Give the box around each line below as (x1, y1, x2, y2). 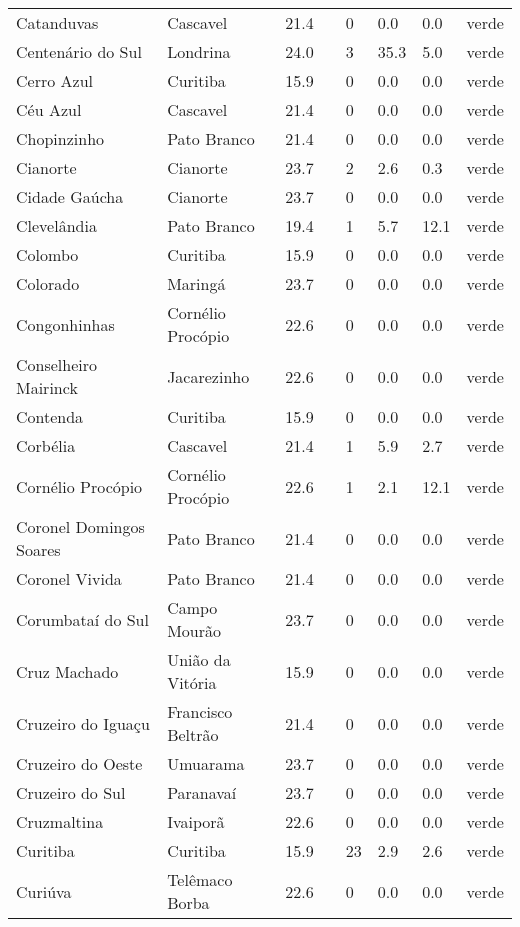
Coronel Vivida (16, 567, 122, 590)
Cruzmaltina (16, 810, 104, 833)
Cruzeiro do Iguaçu (16, 711, 150, 735)
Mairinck (16, 376, 78, 399)
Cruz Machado (16, 659, 119, 683)
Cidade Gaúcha (16, 185, 124, 208)
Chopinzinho (16, 127, 105, 150)
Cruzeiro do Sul (16, 781, 126, 804)
